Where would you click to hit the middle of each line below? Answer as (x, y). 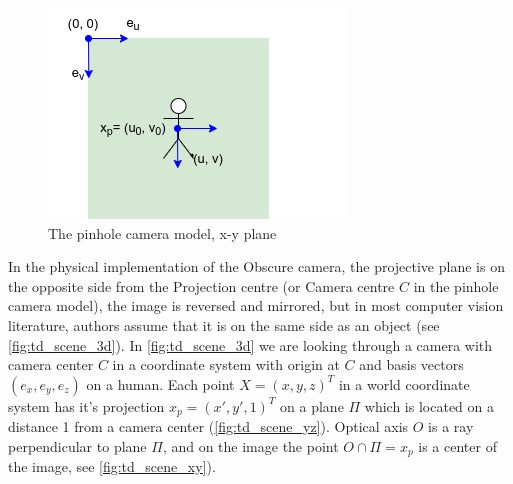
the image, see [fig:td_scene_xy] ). (112, 466)
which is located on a (429, 405)
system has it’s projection (86, 405)
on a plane (312, 405)
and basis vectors (411, 364)
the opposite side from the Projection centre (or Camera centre (201, 285)
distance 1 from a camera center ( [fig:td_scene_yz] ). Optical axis (208, 426)
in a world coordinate (404, 383)
